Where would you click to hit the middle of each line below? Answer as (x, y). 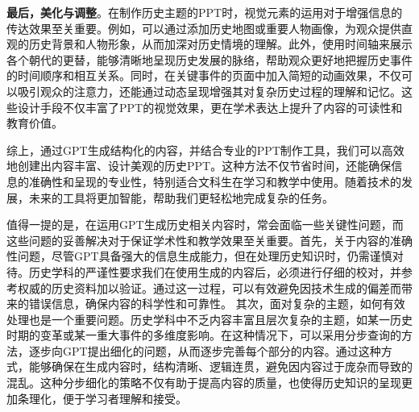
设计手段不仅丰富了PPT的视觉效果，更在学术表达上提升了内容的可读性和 (210, 107)
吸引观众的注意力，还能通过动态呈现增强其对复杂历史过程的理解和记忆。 (209, 91)
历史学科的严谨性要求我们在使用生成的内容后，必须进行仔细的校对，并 (215, 271)
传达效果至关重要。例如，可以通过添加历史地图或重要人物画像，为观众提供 (204, 28)
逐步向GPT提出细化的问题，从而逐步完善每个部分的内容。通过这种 (205, 350)
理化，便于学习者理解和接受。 (108, 398)
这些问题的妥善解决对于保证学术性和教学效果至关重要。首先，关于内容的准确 (209, 240)
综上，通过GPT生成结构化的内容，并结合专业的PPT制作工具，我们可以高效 (205, 150)
